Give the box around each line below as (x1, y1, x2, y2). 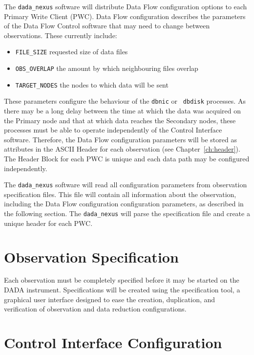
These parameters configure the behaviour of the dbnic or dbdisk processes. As (4, 96, 246, 106)
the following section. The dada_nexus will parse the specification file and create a (4, 208, 250, 219)
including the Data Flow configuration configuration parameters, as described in (4, 199, 244, 209)
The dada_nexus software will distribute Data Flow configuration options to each (4, 1, 247, 11)
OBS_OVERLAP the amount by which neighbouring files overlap (15, 63, 198, 73)
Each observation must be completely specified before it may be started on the (4, 275, 239, 285)
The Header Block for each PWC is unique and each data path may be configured (4, 154, 250, 164)
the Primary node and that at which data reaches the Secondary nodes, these (4, 115, 236, 125)
